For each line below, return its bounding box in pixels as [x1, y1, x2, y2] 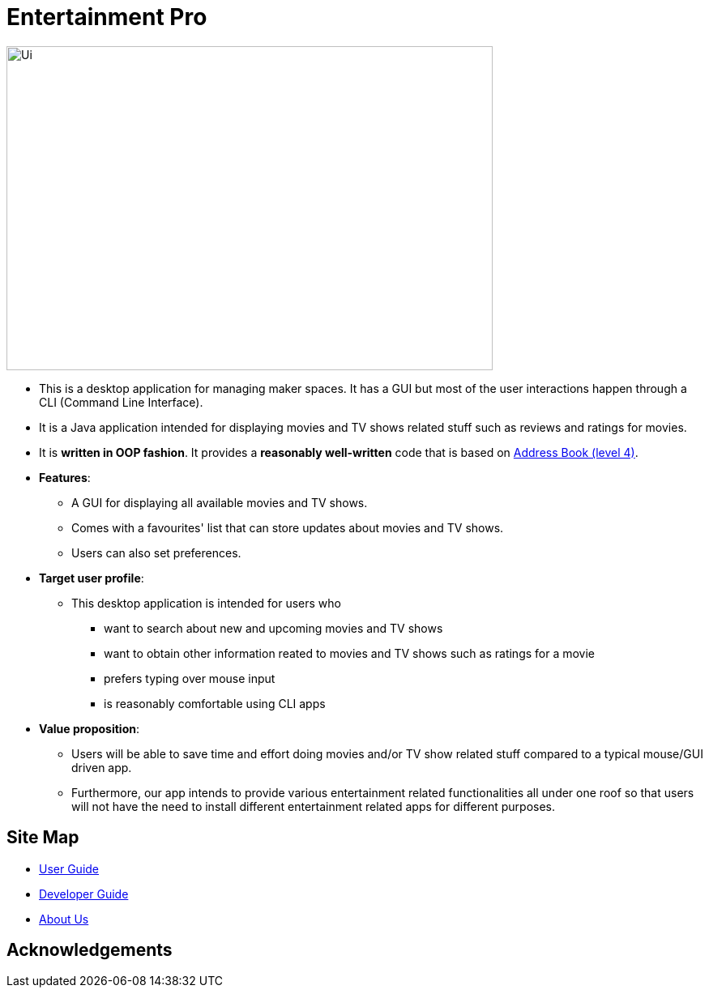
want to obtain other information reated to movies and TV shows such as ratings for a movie [104, 646, 596, 660]
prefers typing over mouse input [104, 671, 275, 685]
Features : [39, 470, 91, 484]
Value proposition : [39, 721, 140, 736]
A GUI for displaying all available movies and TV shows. [71, 495, 368, 510]
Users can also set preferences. [71, 545, 241, 560]
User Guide [39, 861, 100, 876]
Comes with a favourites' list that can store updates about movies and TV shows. [71, 520, 504, 535]
